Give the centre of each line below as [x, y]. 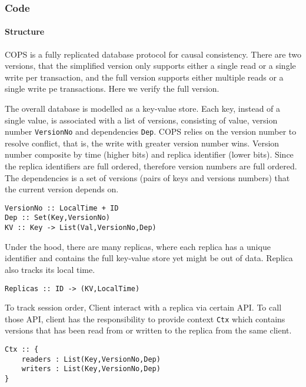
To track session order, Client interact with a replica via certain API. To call [143, 307]
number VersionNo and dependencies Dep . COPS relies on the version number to [151, 131]
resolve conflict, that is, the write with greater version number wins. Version [142, 143]
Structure [25, 31]
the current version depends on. [62, 189]
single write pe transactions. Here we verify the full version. [112, 89]
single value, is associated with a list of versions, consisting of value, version [141, 120]
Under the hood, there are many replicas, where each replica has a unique [138, 246]
